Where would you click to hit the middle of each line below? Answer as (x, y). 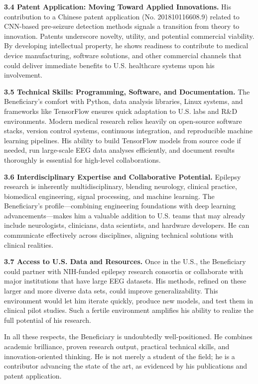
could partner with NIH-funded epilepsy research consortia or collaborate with (124, 271)
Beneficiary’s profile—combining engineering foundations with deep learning (120, 206)
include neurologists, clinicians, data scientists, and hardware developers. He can (127, 225)
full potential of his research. (48, 320)
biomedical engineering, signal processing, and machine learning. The (109, 196)
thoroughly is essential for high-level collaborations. (82, 159)
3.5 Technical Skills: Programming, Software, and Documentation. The (127, 91)
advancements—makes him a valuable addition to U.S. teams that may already (125, 215)
